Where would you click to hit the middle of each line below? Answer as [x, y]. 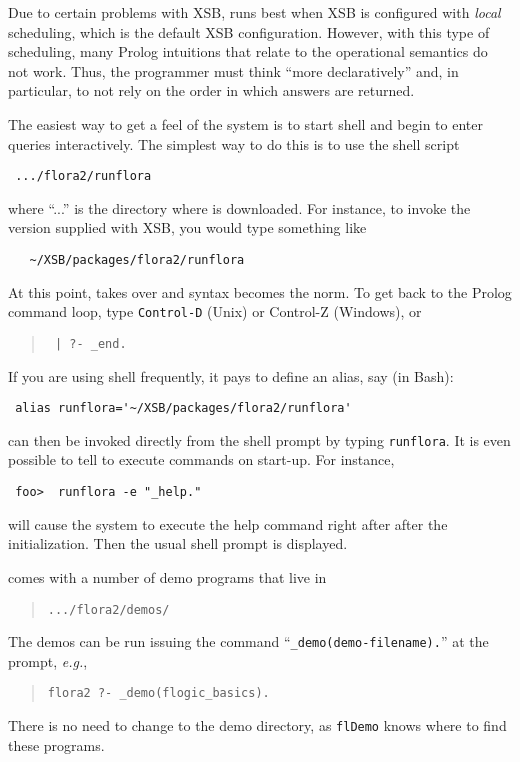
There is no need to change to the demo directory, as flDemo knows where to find [257, 725]
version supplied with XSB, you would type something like [187, 227]
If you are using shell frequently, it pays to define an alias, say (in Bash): [231, 375]
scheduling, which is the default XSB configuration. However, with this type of [249, 31]
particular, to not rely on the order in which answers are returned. [211, 90]
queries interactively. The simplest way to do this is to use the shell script [234, 143]
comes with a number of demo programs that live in [167, 576]
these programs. [56, 744]
